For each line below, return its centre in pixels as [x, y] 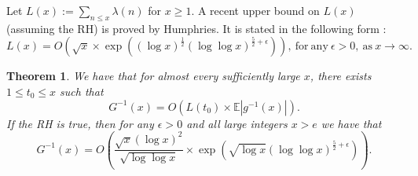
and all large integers [237, 123]
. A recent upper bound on [255, 10]
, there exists [341, 76]
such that [82, 91]
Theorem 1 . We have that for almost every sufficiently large [153, 76]
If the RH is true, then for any [80, 123]
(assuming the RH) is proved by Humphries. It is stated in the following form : [196, 28]
